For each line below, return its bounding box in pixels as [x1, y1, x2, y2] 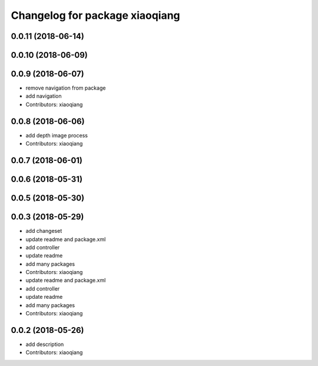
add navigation [25, 93, 62, 100]
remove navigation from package [25, 84, 106, 91]
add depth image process [25, 131, 88, 139]
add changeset [25, 227, 62, 235]
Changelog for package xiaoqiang [11, 9, 181, 22]
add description [25, 341, 64, 348]
